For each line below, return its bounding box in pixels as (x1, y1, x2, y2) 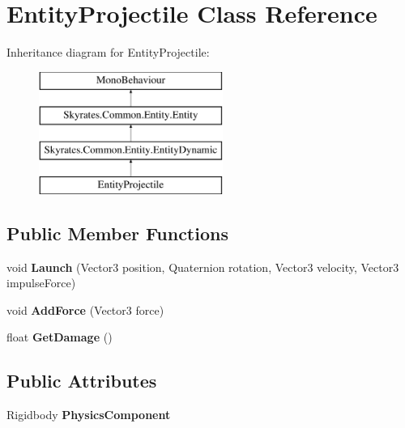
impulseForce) (6, 274, 76, 291)
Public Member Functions (6, 220, 228, 245)
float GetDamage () (6, 328, 113, 345)
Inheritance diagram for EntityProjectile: (6, 44, 210, 61)
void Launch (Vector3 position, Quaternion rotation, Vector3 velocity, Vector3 (6, 258, 399, 275)
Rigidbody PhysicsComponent (6, 406, 171, 423)
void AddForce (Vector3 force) (6, 301, 164, 318)
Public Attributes (6, 368, 157, 393)
